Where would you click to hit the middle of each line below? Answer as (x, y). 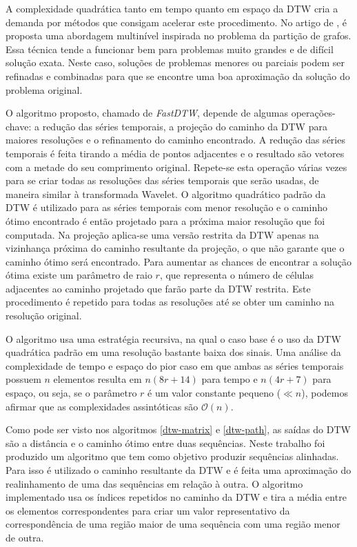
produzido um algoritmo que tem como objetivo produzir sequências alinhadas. (172, 456)
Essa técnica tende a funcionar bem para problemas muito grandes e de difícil (170, 49)
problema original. (44, 89)
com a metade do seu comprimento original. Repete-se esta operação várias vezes (176, 167)
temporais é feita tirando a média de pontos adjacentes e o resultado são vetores (175, 153)
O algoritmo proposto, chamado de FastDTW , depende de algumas (147, 113)
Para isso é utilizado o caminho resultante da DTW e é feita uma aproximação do (178, 470)
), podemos (325, 393)
